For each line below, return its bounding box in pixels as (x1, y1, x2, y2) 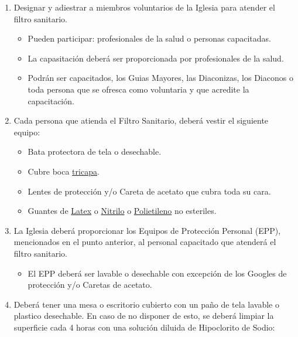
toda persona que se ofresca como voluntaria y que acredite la (28, 83, 249, 95)
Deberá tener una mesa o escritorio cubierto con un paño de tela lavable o (13, 298, 279, 310)
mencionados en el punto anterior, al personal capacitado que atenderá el (13, 236, 276, 248)
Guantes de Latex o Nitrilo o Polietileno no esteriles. (28, 205, 217, 217)
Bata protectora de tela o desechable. (28, 145, 162, 158)
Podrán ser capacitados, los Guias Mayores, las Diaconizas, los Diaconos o (28, 72, 293, 84)
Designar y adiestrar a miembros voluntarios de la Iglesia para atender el (13, 1, 275, 13)
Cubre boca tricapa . (28, 165, 100, 177)
